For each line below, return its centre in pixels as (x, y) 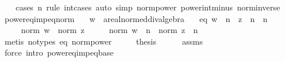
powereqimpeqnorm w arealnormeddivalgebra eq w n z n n (136, 18)
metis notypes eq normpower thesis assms (104, 41)
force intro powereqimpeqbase (59, 52)
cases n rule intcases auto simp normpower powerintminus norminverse (148, 7)
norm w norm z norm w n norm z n (109, 30)
